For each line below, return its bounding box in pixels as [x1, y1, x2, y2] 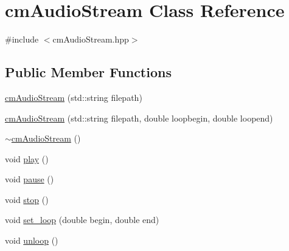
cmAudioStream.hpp [52, 33, 129, 46]
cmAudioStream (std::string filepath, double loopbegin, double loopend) [5, 111, 273, 124]
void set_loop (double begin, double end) [5, 213, 159, 226]
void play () [5, 152, 49, 165]
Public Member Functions [5, 63, 172, 81]
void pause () [5, 173, 54, 185]
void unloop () [5, 234, 58, 247]
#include [5, 33, 39, 46]
